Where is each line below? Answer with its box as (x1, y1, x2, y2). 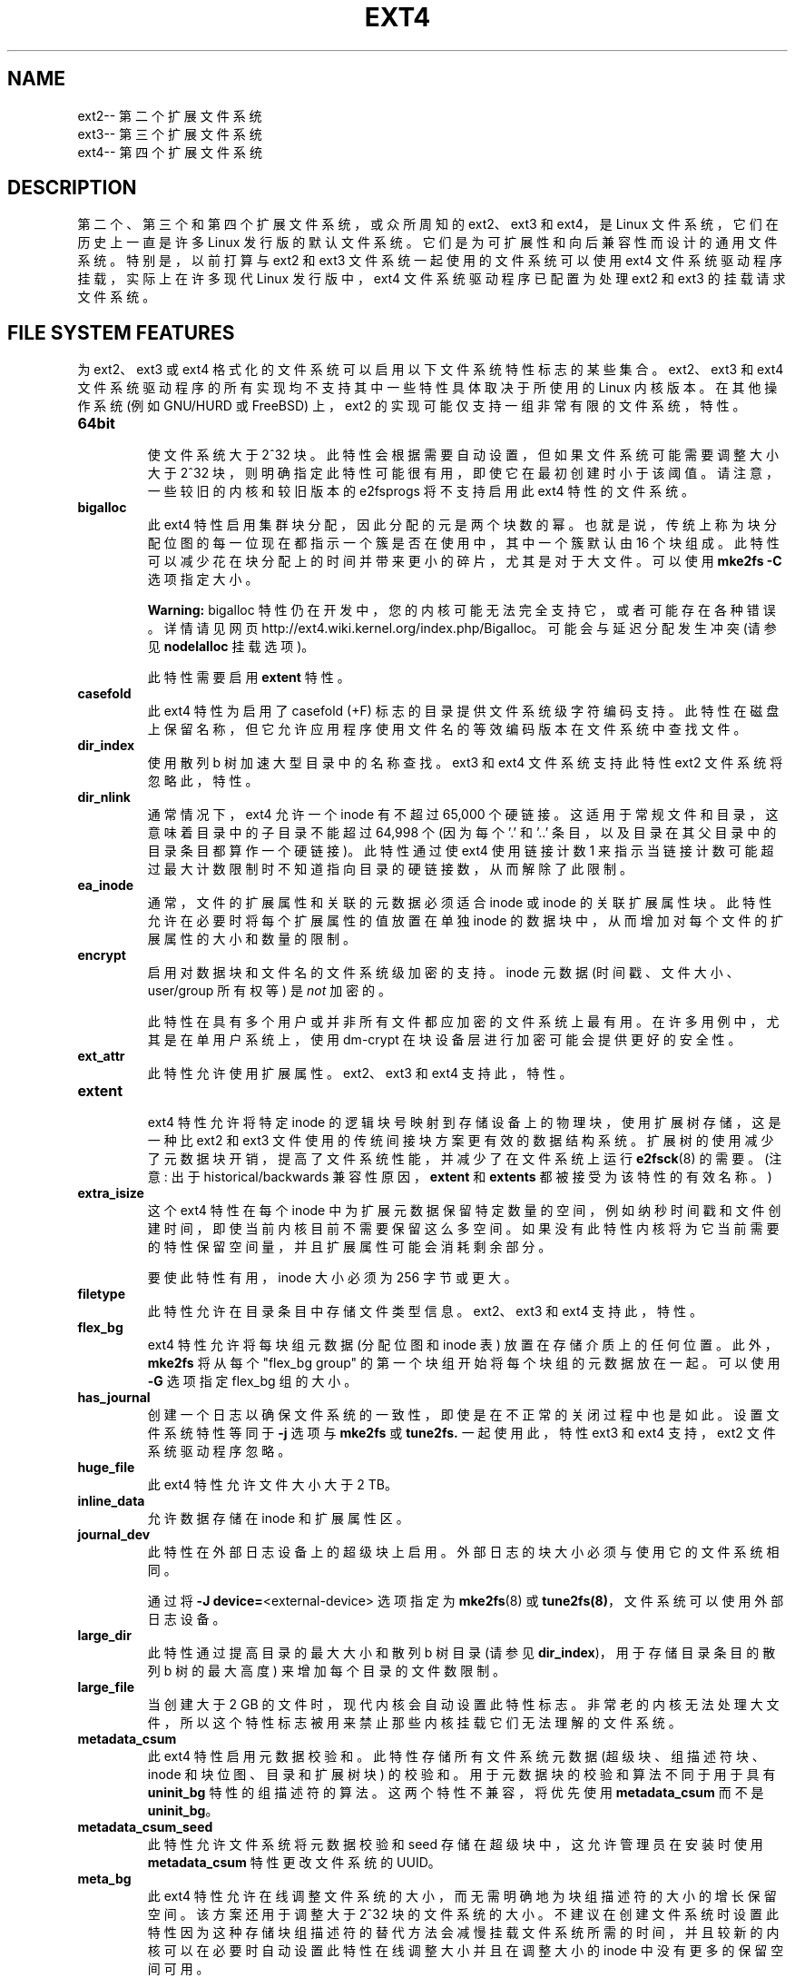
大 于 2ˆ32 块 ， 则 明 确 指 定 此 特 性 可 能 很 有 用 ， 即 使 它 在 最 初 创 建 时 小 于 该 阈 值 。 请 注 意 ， (147, 465, 779, 481)
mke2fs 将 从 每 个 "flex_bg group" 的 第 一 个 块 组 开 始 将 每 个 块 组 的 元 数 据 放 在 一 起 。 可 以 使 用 (147, 1355, 780, 1371)
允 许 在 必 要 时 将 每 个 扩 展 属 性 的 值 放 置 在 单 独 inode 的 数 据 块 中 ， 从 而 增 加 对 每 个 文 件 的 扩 (147, 913, 784, 929)
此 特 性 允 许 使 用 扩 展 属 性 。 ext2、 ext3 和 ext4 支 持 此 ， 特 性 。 (147, 1065, 573, 1082)
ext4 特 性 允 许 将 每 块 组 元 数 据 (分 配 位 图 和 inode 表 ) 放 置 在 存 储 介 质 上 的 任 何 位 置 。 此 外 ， (147, 1337, 778, 1353)
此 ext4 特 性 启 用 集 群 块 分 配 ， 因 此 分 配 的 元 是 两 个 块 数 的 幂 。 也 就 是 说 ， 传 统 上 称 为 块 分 (147, 517, 777, 533)
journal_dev (77, 1527, 151, 1543)
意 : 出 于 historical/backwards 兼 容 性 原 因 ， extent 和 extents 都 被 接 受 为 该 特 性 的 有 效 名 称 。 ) (147, 1169, 772, 1185)
